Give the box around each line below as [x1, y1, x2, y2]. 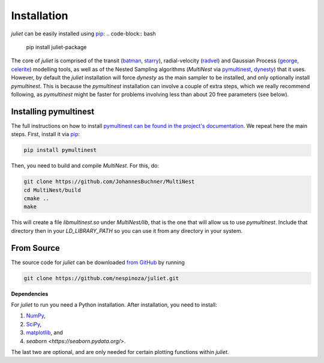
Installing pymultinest [11, 106, 95, 116]
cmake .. [23, 195, 50, 202]
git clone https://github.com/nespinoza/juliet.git [23, 275, 179, 281]
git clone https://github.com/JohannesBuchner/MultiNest [23, 178, 195, 185]
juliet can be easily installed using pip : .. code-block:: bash [11, 30, 156, 37]
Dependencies [11, 290, 49, 297]
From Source [11, 243, 60, 253]
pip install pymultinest [23, 147, 97, 154]
